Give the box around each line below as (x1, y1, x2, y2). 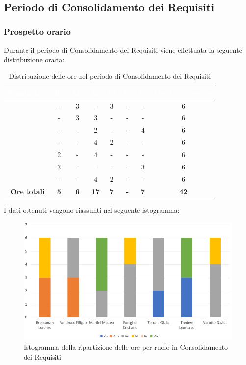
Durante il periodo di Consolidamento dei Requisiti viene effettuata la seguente (4, 45, 242, 55)
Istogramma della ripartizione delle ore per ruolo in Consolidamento (24, 342, 228, 352)
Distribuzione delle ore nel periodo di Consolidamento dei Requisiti (9, 71, 211, 81)
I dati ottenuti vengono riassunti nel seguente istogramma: (4, 204, 180, 215)
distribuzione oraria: (4, 54, 65, 64)
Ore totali (10, 186, 45, 196)
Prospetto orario (4, 25, 71, 37)
